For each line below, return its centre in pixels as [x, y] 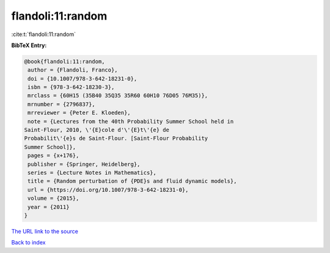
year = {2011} [49, 207]
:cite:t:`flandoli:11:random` [44, 34]
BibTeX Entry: [29, 45]
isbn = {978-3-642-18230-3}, [71, 87]
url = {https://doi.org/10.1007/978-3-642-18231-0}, [108, 190]
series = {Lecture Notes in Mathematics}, [92, 173]
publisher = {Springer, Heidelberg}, [84, 164]
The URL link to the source [45, 231]
